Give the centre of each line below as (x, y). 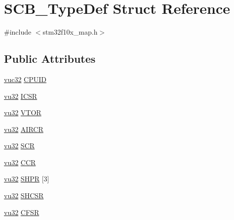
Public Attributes (50, 59)
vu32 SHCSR (24, 196)
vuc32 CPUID (25, 79)
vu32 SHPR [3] (27, 179)
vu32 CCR (20, 162)
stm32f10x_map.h (70, 32)
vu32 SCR (19, 146)
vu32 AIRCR (24, 129)
